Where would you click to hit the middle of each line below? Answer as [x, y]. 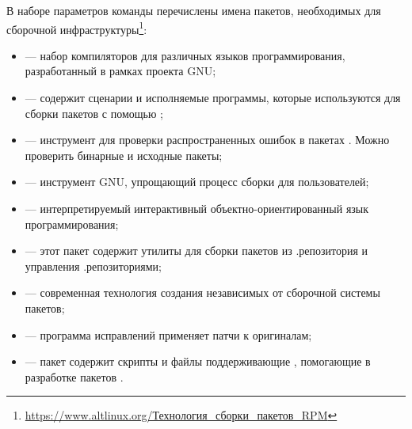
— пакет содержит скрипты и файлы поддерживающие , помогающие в [198, 361]
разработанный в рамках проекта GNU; [120, 71]
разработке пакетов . [74, 376]
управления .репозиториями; [93, 266]
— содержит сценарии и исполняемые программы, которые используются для [213, 98]
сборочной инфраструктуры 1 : [77, 28]
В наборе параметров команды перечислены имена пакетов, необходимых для [194, 10]
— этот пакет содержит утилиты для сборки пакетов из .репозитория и [196, 251]
